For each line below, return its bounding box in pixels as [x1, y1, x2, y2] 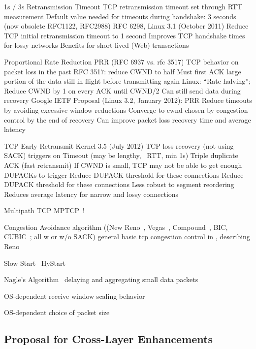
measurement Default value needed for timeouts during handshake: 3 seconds [4, 11, 236, 21]
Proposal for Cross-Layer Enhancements [4, 331, 213, 347]
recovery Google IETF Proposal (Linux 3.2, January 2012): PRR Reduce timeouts [4, 95, 252, 105]
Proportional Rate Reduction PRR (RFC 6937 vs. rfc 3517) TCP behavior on [4, 56, 239, 66]
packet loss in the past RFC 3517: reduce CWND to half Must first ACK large [4, 66, 241, 76]
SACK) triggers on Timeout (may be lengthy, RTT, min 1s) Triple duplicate [4, 150, 238, 160]
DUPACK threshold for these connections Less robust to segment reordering [4, 179, 234, 190]
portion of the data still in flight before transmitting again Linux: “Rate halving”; [4, 76, 251, 86]
